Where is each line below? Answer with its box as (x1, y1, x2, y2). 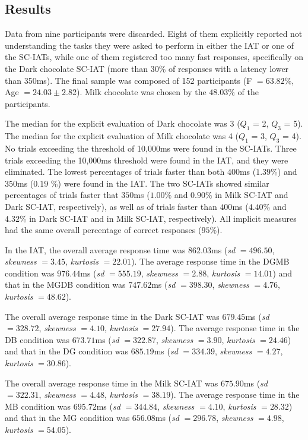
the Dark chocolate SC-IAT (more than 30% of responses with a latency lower (5, 62, 289, 74)
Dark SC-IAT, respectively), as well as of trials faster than (5, 200, 217, 212)
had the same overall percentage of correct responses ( (5, 224, 202, 236)
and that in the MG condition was (5, 411, 130, 424)
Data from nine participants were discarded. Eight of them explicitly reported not (5, 27, 303, 40)
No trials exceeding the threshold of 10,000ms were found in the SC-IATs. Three (5, 142, 297, 154)
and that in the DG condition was (5, 345, 129, 357)
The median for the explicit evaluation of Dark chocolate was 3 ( (5, 117, 240, 130)
